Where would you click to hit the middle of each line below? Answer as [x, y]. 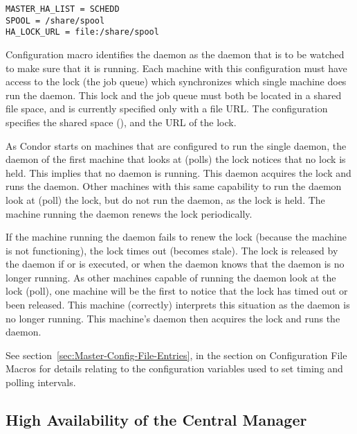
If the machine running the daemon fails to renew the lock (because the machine [176, 237]
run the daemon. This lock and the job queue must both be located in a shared [174, 95]
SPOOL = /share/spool [55, 20]
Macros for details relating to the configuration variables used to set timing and [174, 368]
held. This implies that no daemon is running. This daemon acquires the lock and [178, 172]
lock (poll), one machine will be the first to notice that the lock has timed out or [177, 291]
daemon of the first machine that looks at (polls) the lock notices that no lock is [176, 159]
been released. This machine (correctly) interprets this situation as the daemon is [178, 305]
